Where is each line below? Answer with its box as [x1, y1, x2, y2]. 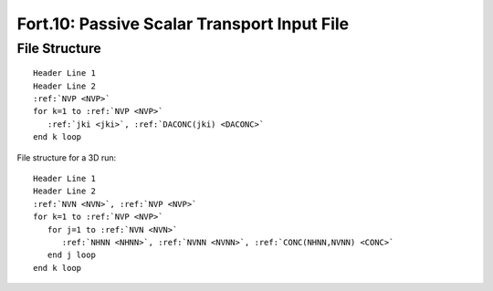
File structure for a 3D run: [16, 151, 117, 163]
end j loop [47, 250, 96, 260]
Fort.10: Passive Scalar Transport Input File [16, 14, 350, 34]
